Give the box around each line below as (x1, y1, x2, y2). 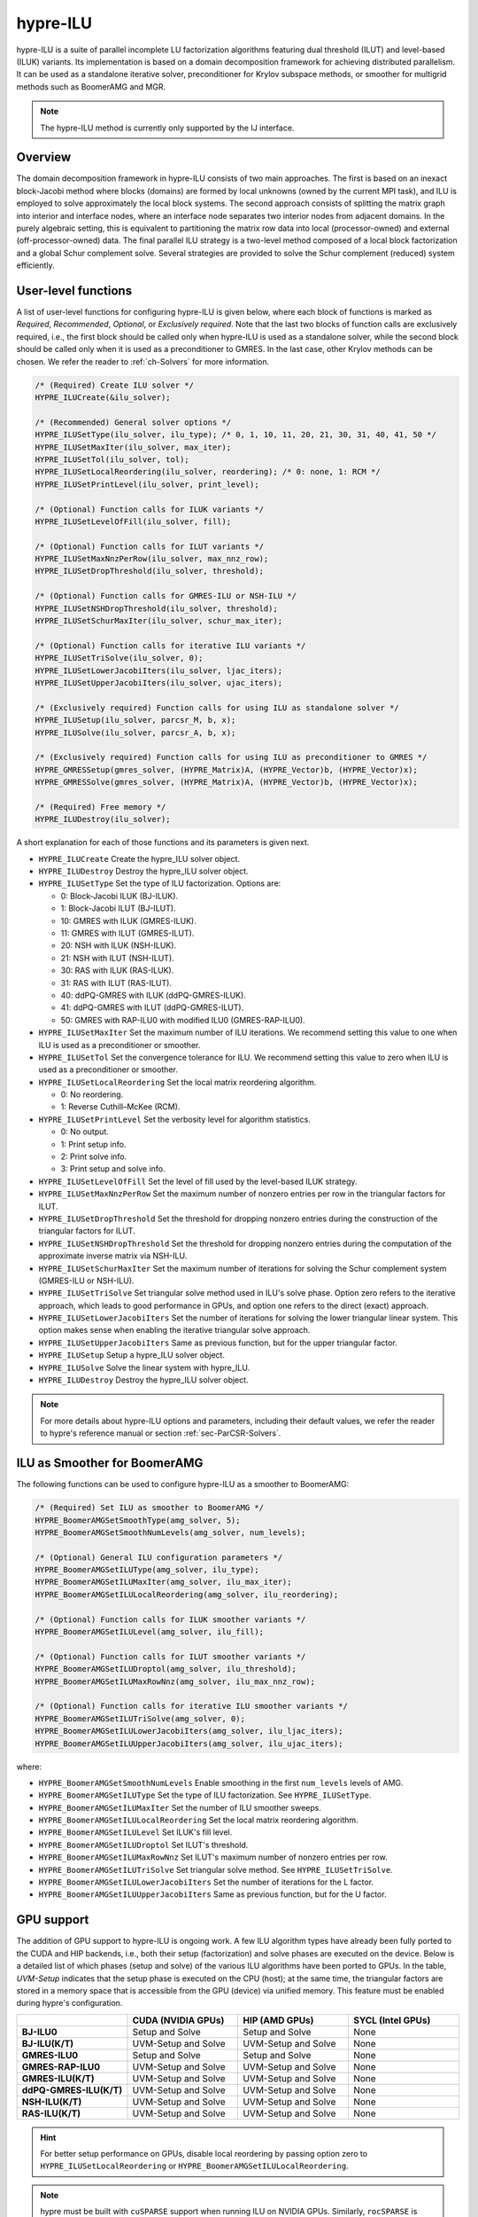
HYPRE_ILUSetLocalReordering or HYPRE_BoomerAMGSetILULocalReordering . (40, 2160, 349, 2172)
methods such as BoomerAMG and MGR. (16, 81, 166, 92)
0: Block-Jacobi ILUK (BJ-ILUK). (60, 890, 179, 901)
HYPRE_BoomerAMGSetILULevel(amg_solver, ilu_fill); (35, 1627, 265, 1637)
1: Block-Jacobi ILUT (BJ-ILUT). (60, 903, 176, 913)
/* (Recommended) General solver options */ (35, 417, 232, 427)
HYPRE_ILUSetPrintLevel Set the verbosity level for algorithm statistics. (38, 1114, 312, 1124)
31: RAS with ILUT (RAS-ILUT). (60, 977, 173, 988)
